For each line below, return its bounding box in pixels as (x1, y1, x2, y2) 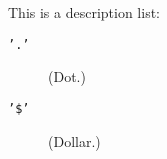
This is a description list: (8, 2, 161, 22)
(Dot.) (48, 66, 86, 87)
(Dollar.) (48, 130, 101, 151)
